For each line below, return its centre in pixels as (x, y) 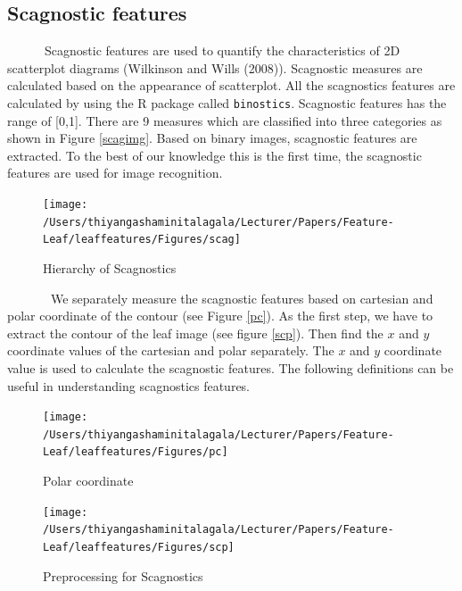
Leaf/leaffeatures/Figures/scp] (139, 548)
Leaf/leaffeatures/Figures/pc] (136, 452)
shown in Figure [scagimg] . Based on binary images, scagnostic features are (212, 138)
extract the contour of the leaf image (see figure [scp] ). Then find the (195, 333)
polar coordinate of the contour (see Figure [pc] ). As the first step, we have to (220, 316)
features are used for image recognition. (115, 173)
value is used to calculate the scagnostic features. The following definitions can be (231, 367)
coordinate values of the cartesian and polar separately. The (171, 350)
